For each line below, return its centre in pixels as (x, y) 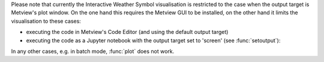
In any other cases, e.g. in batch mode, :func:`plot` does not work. (93, 51)
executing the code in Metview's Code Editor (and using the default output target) (127, 32)
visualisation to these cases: (46, 21)
